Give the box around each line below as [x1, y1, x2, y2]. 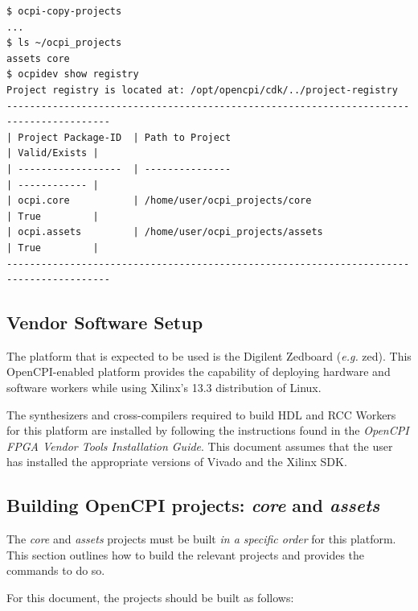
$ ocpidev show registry [6, 68, 139, 81]
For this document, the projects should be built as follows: [6, 589, 294, 606]
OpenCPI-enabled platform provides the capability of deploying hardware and [6, 363, 391, 380]
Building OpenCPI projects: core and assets [6, 493, 380, 518]
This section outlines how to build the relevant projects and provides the [6, 546, 365, 563]
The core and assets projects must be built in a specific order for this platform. [6, 530, 396, 547]
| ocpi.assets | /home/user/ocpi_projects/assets [6, 226, 323, 238]
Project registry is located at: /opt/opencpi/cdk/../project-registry [6, 84, 398, 96]
